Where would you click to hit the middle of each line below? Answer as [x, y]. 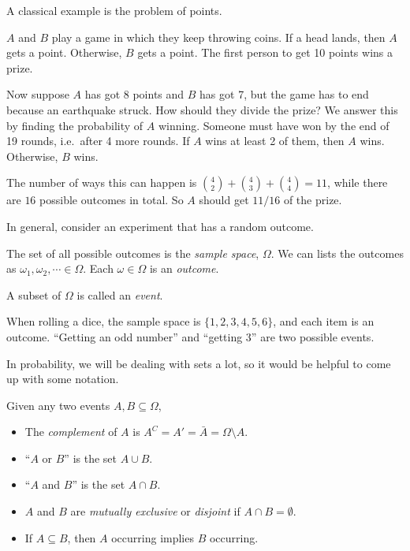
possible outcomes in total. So [112, 200]
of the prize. [313, 200]
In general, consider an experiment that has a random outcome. [160, 226]
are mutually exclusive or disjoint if [155, 511]
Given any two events [58, 405]
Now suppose [38, 94]
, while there [358, 182]
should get [224, 200]
